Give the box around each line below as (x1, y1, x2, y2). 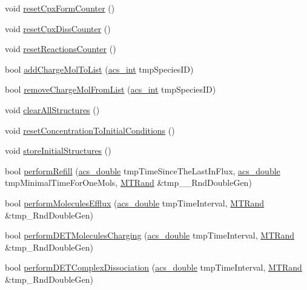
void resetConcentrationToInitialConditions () (5, 124, 175, 136)
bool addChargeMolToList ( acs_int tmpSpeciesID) (5, 62, 194, 75)
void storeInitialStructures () (5, 144, 111, 157)
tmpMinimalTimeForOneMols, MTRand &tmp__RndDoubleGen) (5, 176, 252, 189)
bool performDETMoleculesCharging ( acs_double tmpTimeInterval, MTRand (5, 229, 295, 242)
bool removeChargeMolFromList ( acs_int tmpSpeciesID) (5, 83, 216, 96)
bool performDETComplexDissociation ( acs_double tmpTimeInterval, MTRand (5, 261, 302, 274)
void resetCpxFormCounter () (5, 2, 115, 14)
